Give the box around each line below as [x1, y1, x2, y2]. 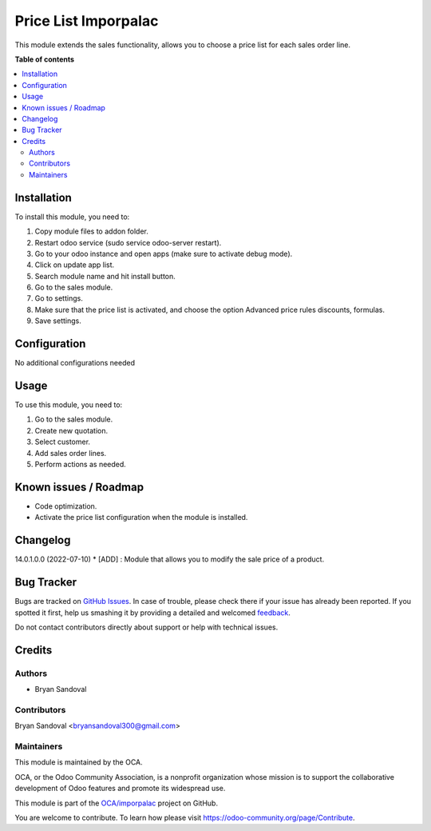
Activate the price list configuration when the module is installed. [34, 513, 248, 522]
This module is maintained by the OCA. [14, 757, 143, 767]
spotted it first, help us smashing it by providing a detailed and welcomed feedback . [14, 608, 291, 617]
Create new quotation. [34, 425, 108, 435]
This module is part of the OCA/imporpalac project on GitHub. [14, 798, 219, 808]
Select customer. [34, 437, 91, 447]
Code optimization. [34, 501, 97, 511]
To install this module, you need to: [14, 212, 130, 222]
